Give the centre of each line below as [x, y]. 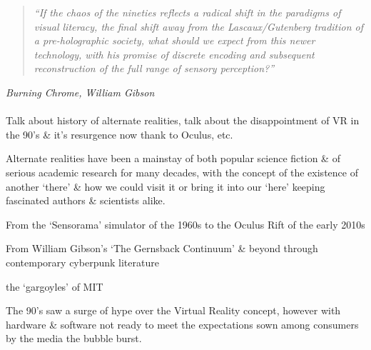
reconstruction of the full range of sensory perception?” [154, 68]
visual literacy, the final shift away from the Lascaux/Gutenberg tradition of [199, 26]
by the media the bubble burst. [74, 338]
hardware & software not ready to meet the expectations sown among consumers [182, 324]
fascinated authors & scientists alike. [86, 200]
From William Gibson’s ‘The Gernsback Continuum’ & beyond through [162, 248]
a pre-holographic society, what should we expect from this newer [174, 40]
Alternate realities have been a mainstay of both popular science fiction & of [173, 158]
